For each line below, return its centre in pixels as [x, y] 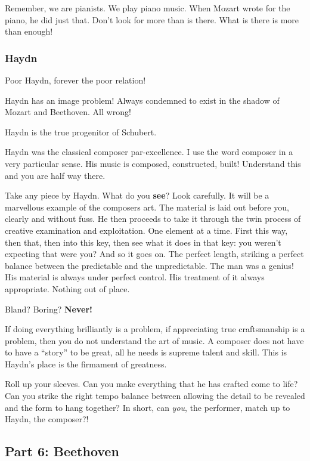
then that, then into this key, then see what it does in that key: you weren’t [143, 242]
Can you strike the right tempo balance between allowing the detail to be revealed [155, 396]
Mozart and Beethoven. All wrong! [68, 112]
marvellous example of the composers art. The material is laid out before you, [147, 207]
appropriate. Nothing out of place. [67, 288]
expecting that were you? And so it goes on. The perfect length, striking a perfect [154, 254]
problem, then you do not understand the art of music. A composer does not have [154, 340]
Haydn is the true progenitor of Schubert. [81, 132]
